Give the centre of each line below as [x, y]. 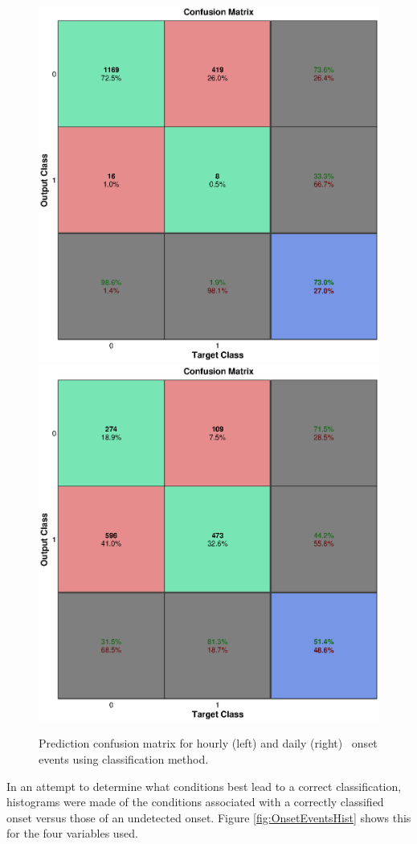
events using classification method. [124, 759]
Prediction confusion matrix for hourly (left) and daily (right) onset [208, 743]
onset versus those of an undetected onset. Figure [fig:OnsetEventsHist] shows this [209, 817]
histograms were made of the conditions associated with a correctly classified [195, 802]
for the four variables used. [73, 833]
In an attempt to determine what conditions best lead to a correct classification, [204, 786]
